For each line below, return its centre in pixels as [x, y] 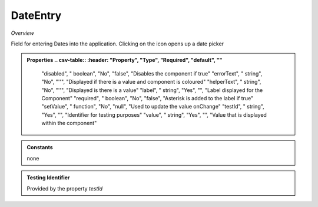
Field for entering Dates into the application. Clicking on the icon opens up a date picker [117, 44]
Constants [40, 147]
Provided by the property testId [65, 188]
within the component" [69, 123]
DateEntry [36, 15]
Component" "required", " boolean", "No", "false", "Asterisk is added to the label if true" [148, 98]
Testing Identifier [48, 178]
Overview [23, 33]
